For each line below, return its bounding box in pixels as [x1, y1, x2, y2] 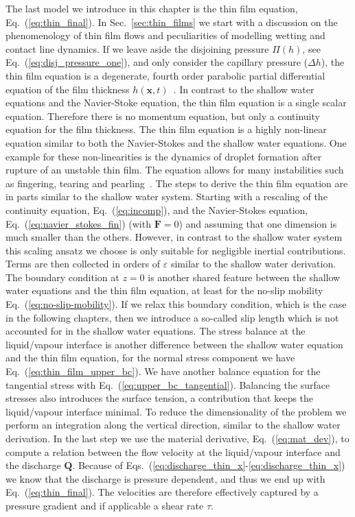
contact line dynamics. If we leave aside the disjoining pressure [5, 41, 269, 56]
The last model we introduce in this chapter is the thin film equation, [5, 1, 298, 15]
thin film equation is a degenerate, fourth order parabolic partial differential [5, 68, 325, 82]
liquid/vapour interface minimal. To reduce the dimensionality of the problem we [5, 404, 347, 418]
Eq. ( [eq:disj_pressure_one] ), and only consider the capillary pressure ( [5, 55, 308, 69]
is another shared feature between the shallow [148, 269, 341, 284]
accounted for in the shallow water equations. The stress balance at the [5, 324, 306, 338]
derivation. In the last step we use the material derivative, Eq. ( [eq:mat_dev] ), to [5, 431, 350, 445]
